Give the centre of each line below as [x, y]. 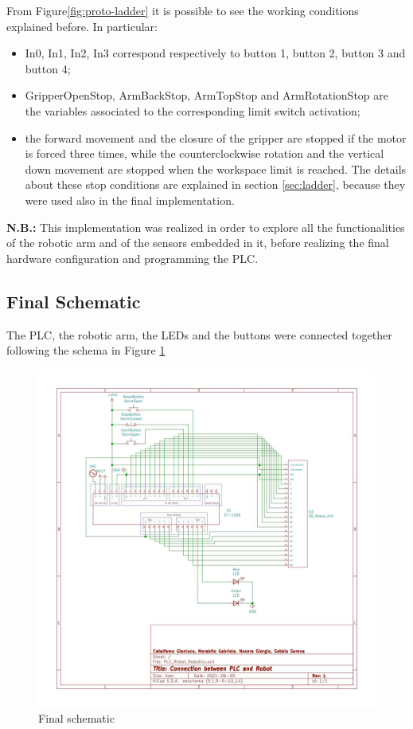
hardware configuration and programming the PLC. [132, 258]
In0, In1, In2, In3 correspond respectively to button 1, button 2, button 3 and [215, 53]
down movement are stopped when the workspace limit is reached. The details [216, 169]
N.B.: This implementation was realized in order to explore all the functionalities [206, 227]
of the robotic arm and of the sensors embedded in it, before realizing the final [198, 243]
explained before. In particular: [82, 26]
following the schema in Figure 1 [86, 350]
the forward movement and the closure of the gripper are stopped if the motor [216, 137]
